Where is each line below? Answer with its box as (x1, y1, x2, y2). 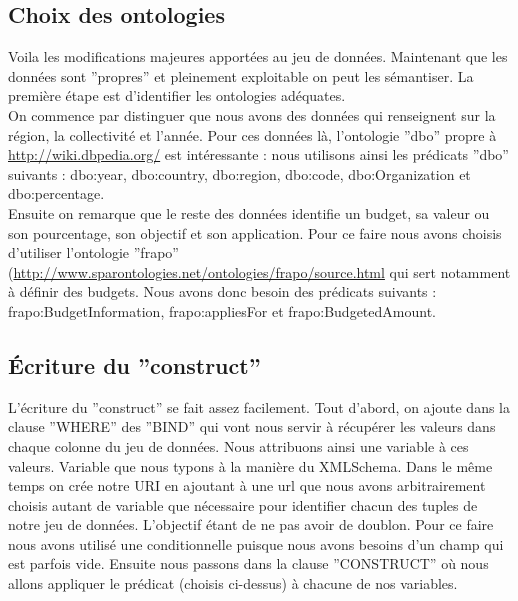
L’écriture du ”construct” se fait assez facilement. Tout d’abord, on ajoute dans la (8, 396, 511, 417)
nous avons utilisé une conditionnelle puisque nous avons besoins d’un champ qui (8, 533, 504, 554)
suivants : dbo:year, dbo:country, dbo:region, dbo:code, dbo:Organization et (8, 163, 471, 184)
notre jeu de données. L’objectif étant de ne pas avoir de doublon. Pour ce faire (8, 514, 494, 535)
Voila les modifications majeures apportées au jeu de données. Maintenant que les (8, 46, 508, 67)
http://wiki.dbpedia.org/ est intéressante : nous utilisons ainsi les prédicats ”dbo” (8, 144, 509, 165)
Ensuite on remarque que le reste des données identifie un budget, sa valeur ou (8, 202, 490, 223)
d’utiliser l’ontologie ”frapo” (8, 242, 179, 263)
